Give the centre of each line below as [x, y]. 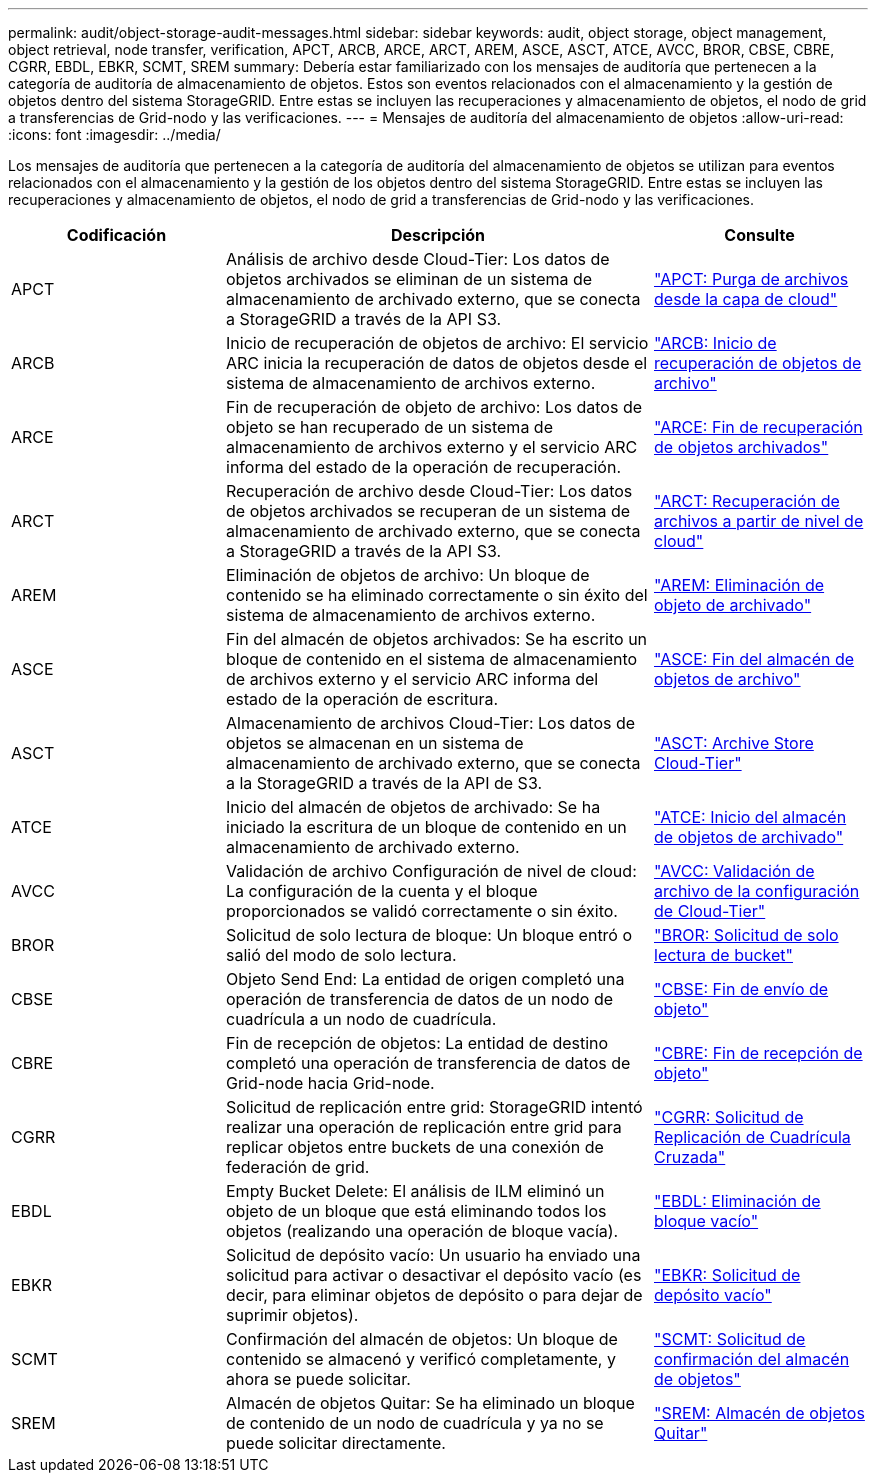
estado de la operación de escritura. [362, 699]
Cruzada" [690, 1157]
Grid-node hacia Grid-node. [330, 1083]
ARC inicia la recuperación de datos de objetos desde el [437, 363]
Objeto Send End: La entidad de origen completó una [425, 979]
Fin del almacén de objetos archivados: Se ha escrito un [437, 639]
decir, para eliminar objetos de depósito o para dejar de [434, 1295]
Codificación [116, 235]
